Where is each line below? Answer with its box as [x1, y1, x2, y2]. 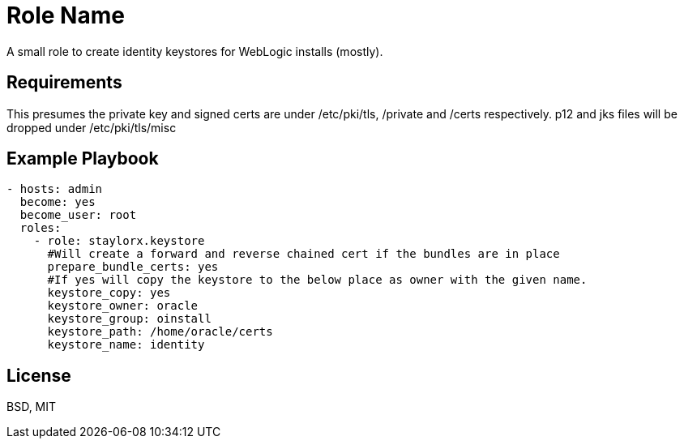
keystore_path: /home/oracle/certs [47, 325, 273, 339]
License [6, 365, 71, 386]
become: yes [19, 195, 96, 209]
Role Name [6, 2, 125, 29]
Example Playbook [6, 148, 159, 169]
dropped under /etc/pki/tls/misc [6, 120, 177, 135]
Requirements [6, 72, 122, 93]
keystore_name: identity [47, 338, 205, 352]
